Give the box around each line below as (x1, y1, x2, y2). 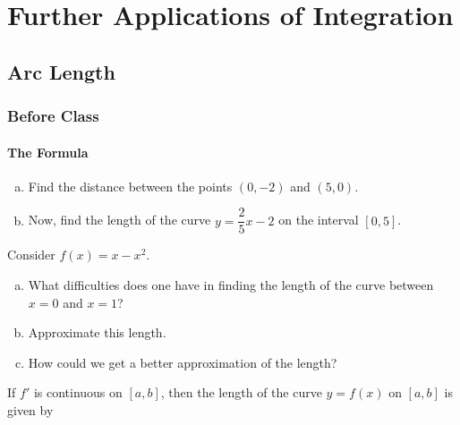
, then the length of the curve (160, 383, 322, 402)
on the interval (278, 210, 359, 229)
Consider (7, 245, 55, 264)
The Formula (7, 142, 89, 161)
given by (7, 401, 54, 420)
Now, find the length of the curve (28, 210, 211, 229)
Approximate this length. (28, 323, 166, 342)
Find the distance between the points (28, 176, 233, 195)
